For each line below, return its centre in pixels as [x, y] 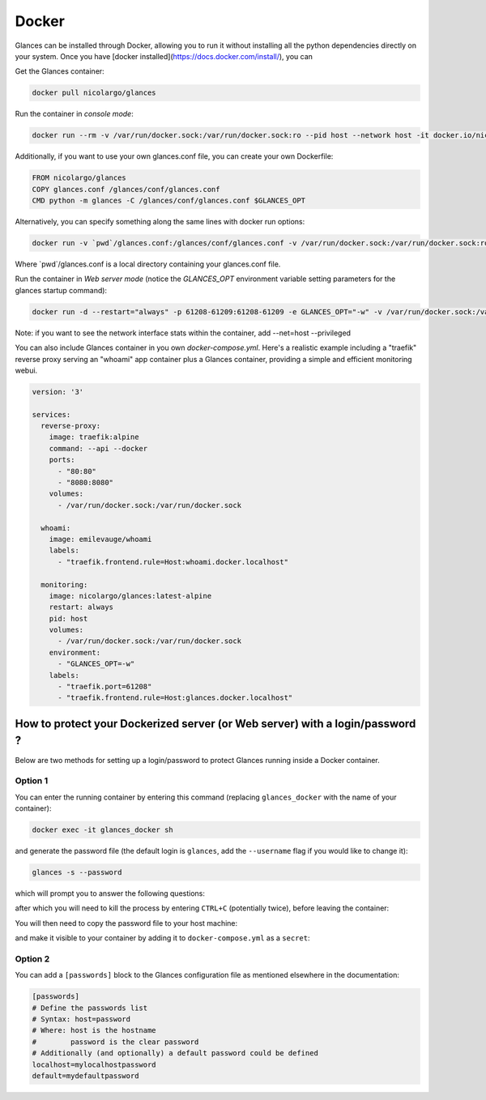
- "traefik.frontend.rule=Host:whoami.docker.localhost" [173, 562]
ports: [62, 460]
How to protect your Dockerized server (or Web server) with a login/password [215, 724]
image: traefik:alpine [94, 437]
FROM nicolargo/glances [79, 178]
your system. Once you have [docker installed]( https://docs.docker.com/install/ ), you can [164, 56]
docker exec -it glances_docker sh [102, 830]
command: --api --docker [98, 448]
